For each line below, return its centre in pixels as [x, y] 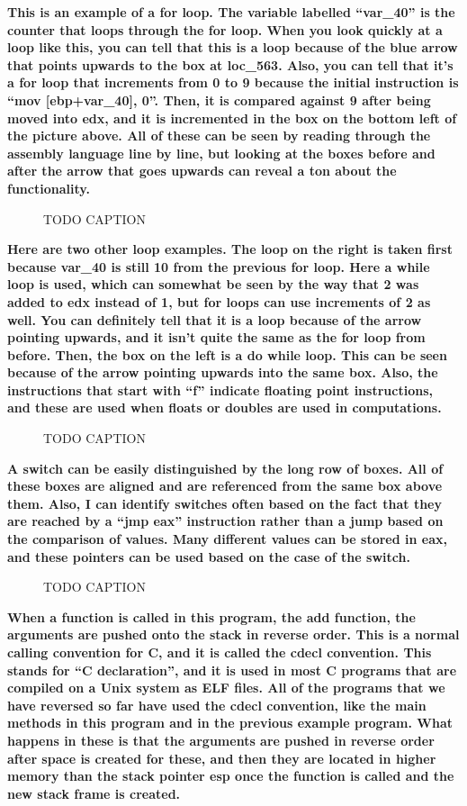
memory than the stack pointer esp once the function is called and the [231, 776]
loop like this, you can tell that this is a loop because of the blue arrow [233, 47]
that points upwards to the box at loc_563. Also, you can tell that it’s [230, 64]
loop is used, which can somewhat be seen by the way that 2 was [213, 284]
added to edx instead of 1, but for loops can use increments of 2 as [219, 301]
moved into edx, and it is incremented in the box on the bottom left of [232, 118]
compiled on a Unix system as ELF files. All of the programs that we [226, 688]
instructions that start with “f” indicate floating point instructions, [220, 389]
